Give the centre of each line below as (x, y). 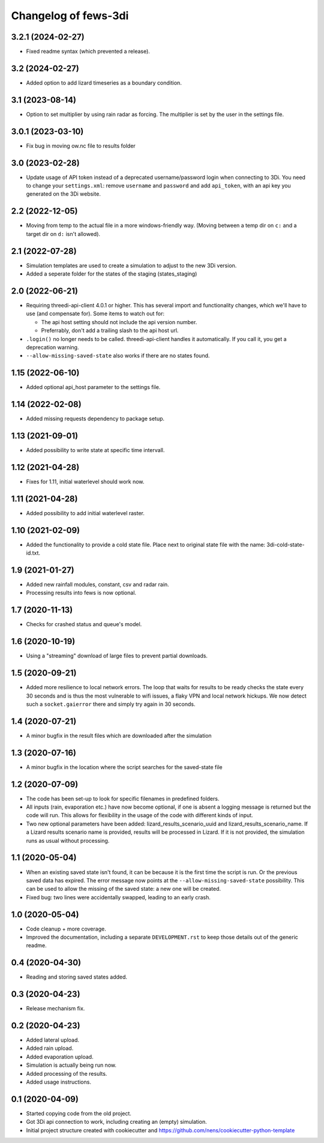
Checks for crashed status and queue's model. (84, 624)
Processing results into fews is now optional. (81, 593)
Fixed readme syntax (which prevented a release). (88, 52)
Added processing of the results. (67, 1073)
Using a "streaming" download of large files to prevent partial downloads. (117, 656)
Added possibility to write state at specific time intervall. (95, 450)
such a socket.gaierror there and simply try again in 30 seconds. (111, 704)
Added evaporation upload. (60, 1057)
